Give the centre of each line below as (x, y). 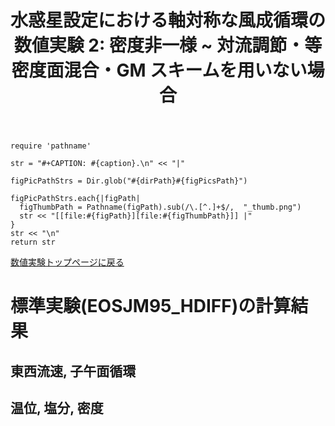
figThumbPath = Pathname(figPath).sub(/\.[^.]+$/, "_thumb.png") (160, 207)
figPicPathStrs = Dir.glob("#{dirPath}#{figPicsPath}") (129, 181)
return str (33, 242)
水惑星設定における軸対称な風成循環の (168, 20)
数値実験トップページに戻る (67, 262)
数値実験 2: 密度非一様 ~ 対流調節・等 (168, 45)
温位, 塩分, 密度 (57, 408)
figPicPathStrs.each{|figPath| (75, 199)
